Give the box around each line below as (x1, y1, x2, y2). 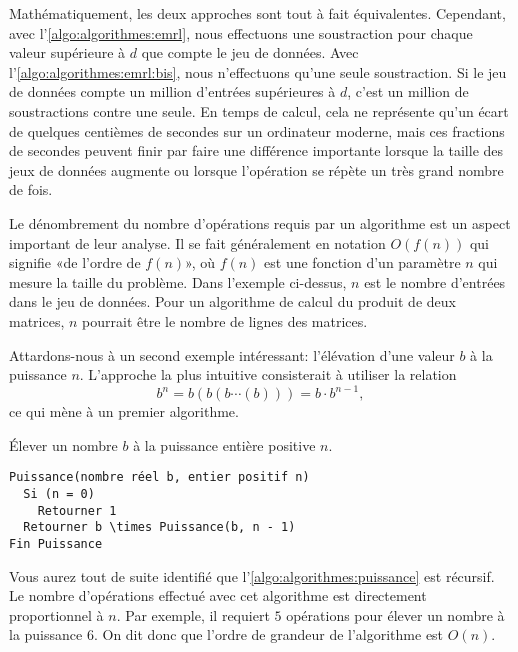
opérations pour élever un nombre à (286, 604, 505, 625)
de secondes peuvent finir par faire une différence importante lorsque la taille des (9, 140, 504, 161)
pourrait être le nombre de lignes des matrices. (82, 310, 368, 331)
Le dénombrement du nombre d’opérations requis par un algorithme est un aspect (9, 212, 511, 233)
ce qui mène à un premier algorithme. (9, 401, 239, 422)
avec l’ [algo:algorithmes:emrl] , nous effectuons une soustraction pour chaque (9, 22, 473, 43)
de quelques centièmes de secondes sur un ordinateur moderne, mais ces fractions (9, 120, 505, 141)
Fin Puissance (9, 537, 103, 551)
